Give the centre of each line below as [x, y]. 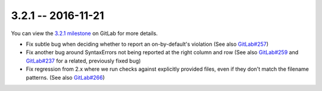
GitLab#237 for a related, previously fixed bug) [83, 61]
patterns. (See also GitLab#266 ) [65, 77]
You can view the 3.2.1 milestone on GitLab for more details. [84, 33]
